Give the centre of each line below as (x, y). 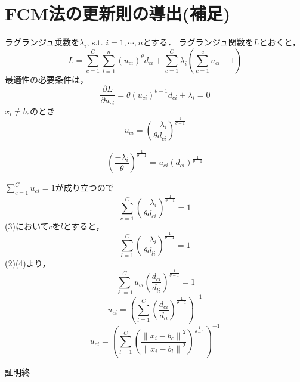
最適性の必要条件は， (47, 79)
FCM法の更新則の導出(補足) (118, 13)
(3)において (27, 226)
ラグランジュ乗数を (42, 42)
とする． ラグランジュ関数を (198, 42)
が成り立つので (84, 187)
